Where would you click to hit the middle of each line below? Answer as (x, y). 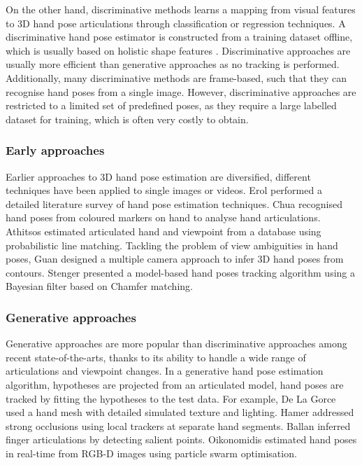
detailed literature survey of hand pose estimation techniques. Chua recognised (174, 203)
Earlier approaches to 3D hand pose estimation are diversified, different (158, 176)
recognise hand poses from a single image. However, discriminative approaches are (181, 91)
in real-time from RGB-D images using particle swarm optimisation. (151, 453)
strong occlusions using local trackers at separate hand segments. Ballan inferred (178, 425)
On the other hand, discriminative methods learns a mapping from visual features (181, 9)
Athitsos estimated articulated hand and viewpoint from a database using (164, 231)
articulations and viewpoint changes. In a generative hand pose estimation (165, 371)
